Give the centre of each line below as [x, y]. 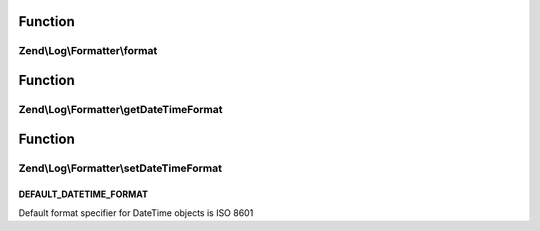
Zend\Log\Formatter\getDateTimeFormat [120, 109]
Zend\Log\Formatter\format [88, 51]
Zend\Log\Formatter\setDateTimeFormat [120, 168]
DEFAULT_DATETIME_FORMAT [83, 194]
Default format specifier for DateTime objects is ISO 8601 [136, 212]
